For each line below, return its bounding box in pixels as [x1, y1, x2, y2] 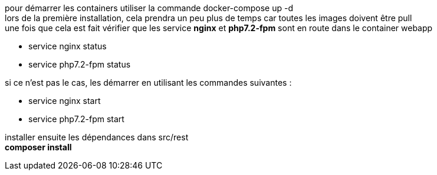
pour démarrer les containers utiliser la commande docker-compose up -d [5, 3, 293, 13]
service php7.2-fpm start [28, 114, 124, 124]
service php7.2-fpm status [28, 59, 131, 69]
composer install [5, 142, 72, 152]
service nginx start [28, 96, 101, 106]
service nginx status [28, 41, 107, 51]
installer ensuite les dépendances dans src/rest [5, 132, 189, 142]
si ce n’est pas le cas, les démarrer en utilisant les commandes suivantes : [5, 78, 292, 87]
